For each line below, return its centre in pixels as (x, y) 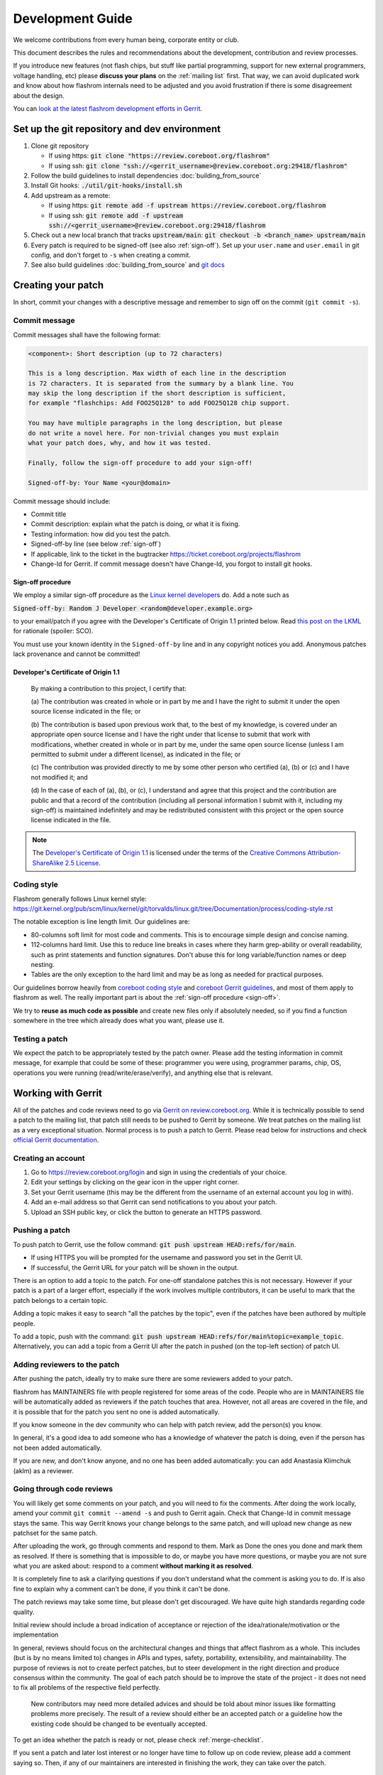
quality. (24, 1612)
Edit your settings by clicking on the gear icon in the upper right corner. (135, 1182)
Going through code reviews (63, 1489)
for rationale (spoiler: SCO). (53, 631)
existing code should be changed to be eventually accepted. (119, 1724)
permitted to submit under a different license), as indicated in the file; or (136, 754)
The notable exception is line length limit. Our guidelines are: (102, 922)
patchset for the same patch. (55, 1533)
